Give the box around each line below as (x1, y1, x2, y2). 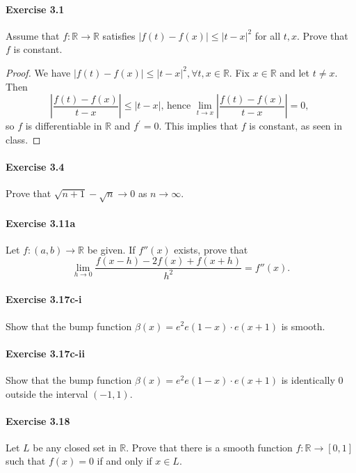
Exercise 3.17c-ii (6, 346, 85, 360)
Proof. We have (6, 65, 71, 79)
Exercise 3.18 (6, 413, 70, 428)
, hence (161, 101, 191, 111)
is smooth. (281, 318, 325, 333)
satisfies (102, 28, 136, 42)
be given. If (87, 242, 136, 256)
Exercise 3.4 (6, 159, 65, 173)
